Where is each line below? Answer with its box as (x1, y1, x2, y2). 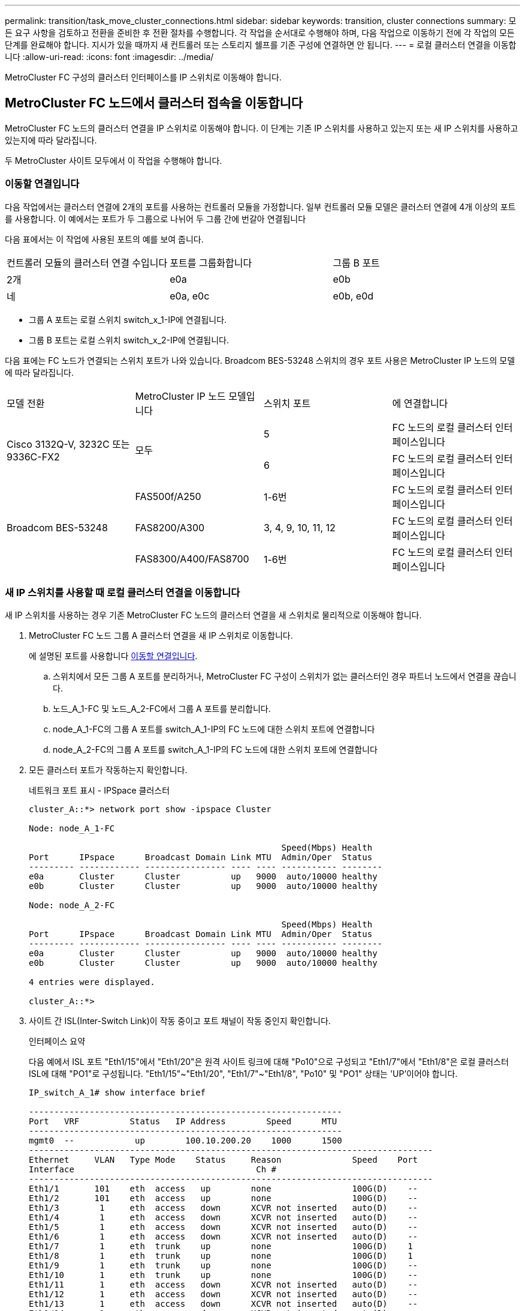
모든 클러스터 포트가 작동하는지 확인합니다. (29, 765, 188, 776)
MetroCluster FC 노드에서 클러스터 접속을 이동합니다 (5, 95, 303, 111)
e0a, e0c (170, 289, 210, 302)
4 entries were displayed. (29, 977, 155, 987)
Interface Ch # (29, 1165, 277, 1175)
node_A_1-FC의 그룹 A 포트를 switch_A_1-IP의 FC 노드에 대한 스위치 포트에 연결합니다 (53, 724, 375, 735)
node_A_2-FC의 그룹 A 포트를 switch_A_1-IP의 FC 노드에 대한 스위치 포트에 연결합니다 (53, 744, 378, 755)
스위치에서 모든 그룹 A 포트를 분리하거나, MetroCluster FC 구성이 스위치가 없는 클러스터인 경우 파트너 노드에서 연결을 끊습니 (53, 671, 517, 682)
